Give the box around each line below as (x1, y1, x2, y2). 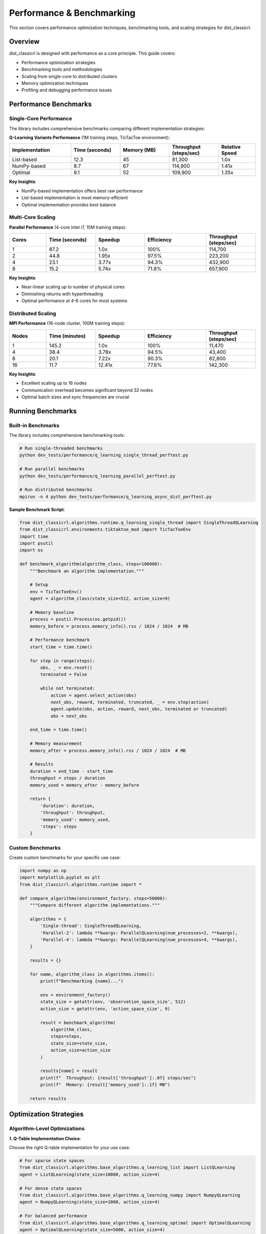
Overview (9, 38, 40, 46)
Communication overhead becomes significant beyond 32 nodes (21, 387, 153, 393)
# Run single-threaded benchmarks (19, 446, 103, 451)
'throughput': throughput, (40, 810, 105, 815)
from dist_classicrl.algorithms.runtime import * (19, 882, 142, 887)
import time (19, 534, 49, 539)
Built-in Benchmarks (9, 422, 60, 429)
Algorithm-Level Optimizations (9, 1125, 85, 1132)
